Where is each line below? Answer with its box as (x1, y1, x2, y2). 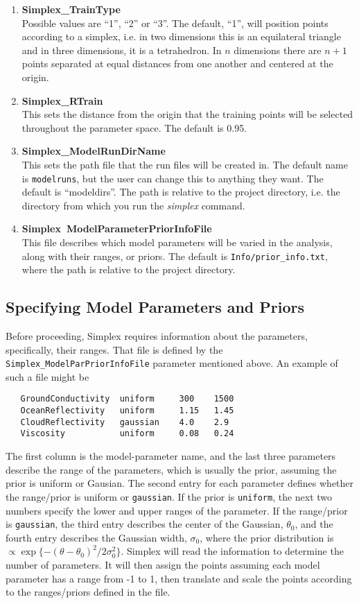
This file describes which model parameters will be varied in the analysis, (21, 234, 333, 249)
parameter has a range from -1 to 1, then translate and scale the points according (6, 571, 352, 585)
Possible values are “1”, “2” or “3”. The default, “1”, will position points (21, 15, 329, 30)
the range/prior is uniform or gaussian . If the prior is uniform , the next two (6, 489, 333, 503)
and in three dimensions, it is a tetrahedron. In (21, 42, 222, 57)
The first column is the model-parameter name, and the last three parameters (6, 449, 336, 463)
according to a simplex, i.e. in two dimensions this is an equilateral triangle (21, 29, 341, 44)
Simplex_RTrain (21, 93, 103, 107)
